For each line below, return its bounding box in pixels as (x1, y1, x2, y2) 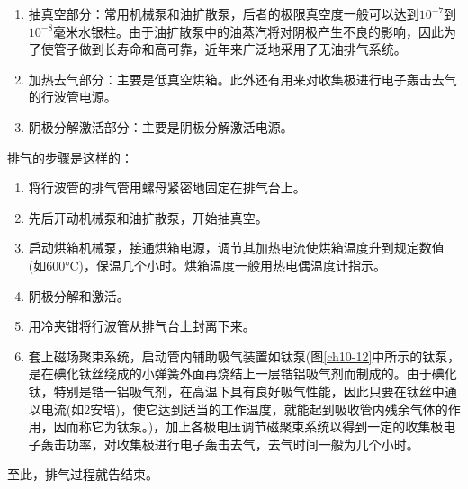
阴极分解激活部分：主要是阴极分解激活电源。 (28, 117, 293, 136)
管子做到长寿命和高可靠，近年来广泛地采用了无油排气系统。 (53, 40, 407, 58)
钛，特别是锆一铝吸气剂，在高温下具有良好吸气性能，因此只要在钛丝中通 (28, 381, 457, 400)
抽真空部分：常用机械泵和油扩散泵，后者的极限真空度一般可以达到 (28, 4, 419, 22)
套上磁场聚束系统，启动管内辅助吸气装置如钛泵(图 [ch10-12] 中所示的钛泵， (28, 346, 461, 365)
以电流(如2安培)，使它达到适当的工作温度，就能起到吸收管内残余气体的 (28, 399, 448, 418)
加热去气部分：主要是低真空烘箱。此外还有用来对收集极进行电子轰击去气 (28, 69, 457, 88)
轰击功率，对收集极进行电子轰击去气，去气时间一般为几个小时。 (40, 434, 419, 453)
